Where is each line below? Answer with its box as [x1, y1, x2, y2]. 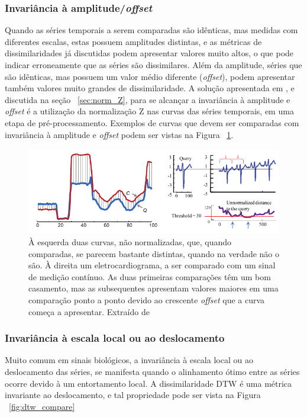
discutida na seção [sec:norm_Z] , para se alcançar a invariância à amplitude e [5, 93, 290, 105]
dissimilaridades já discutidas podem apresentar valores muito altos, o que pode [5, 47, 294, 59]
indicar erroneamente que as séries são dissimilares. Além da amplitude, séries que [5, 59, 302, 70]
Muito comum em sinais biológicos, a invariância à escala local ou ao [5, 354, 253, 366]
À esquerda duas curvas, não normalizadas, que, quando [28, 236, 232, 248]
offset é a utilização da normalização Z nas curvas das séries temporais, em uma [5, 105, 294, 117]
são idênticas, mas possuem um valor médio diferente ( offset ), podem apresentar [5, 70, 295, 82]
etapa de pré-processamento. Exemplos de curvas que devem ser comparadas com [5, 116, 299, 129]
